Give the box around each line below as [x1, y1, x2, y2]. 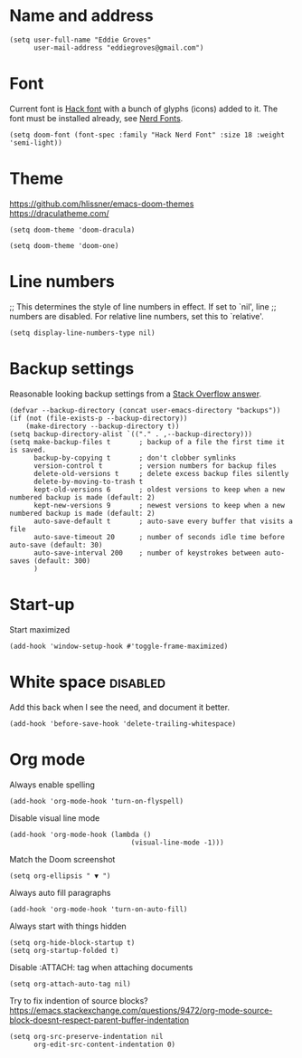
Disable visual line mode [9, 812, 100, 824]
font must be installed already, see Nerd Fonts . [9, 112, 184, 123]
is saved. [9, 445, 47, 454]
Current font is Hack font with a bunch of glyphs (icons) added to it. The [9, 103, 278, 114]
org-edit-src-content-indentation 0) [33, 1040, 176, 1049]
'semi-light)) [9, 138, 63, 148]
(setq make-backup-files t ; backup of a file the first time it [9, 437, 285, 446]
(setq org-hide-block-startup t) [9, 938, 136, 947]
